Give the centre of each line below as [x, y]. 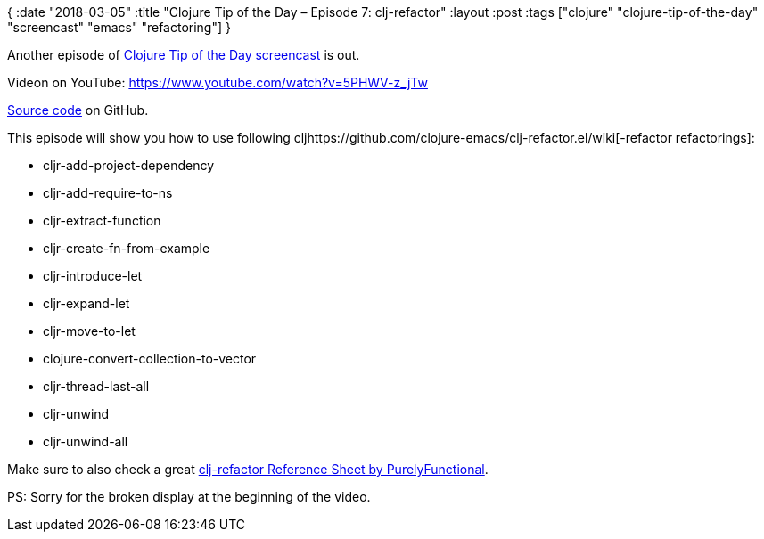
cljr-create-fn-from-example [127, 248]
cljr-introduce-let [93, 276]
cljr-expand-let [86, 303]
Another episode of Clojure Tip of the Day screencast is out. [184, 55]
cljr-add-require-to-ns [108, 193]
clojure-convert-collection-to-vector [150, 359]
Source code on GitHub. [78, 110]
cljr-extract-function [102, 220]
